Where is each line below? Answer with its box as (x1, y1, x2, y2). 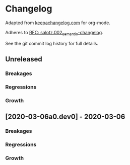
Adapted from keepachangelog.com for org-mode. (5, 20, 111, 26)
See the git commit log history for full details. (5, 40, 99, 46)
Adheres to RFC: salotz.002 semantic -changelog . (5, 29, 103, 37)
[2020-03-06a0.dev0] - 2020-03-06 (5, 113, 125, 121)
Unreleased (5, 55, 43, 63)
